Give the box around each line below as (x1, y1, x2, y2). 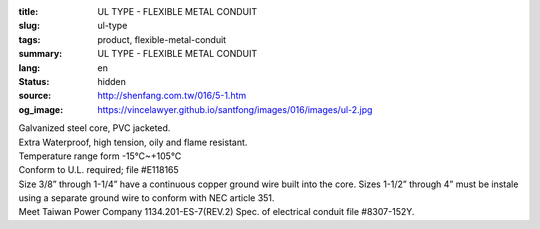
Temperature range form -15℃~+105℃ (18, 150, 182, 162)
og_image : (18, 103, 64, 115)
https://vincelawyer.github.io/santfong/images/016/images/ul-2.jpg (97, 103, 373, 115)
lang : (18, 61, 41, 74)
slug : (18, 20, 40, 32)
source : (18, 90, 52, 102)
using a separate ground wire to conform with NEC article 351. (18, 192, 275, 204)
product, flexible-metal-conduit (97, 33, 227, 45)
